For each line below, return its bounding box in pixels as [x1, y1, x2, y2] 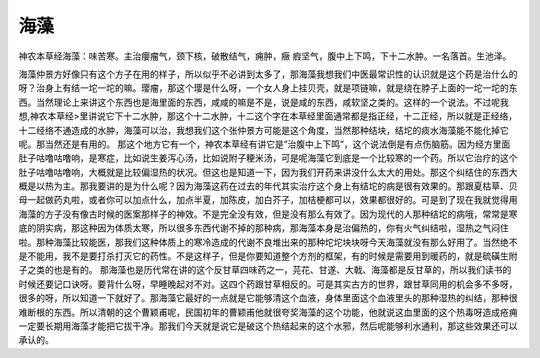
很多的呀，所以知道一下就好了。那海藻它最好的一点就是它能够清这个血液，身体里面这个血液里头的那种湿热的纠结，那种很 [18, 292, 518, 304]
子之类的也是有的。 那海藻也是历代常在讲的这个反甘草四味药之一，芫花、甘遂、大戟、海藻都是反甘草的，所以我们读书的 [18, 264, 512, 276]
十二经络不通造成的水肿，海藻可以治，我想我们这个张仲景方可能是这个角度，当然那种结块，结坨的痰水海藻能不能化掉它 [18, 124, 509, 136]
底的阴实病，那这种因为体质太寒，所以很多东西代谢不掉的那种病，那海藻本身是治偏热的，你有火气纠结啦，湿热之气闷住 [18, 222, 509, 234]
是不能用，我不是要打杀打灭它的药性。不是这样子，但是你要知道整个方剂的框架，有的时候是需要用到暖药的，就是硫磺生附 [18, 250, 518, 262]
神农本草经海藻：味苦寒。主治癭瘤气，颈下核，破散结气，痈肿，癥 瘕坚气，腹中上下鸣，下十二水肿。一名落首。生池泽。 [18, 50, 512, 62]
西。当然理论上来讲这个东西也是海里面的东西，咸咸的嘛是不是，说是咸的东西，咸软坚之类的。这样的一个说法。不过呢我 [18, 96, 509, 108]
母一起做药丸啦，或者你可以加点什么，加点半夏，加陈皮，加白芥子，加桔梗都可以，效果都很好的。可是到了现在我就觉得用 [18, 194, 518, 206]
